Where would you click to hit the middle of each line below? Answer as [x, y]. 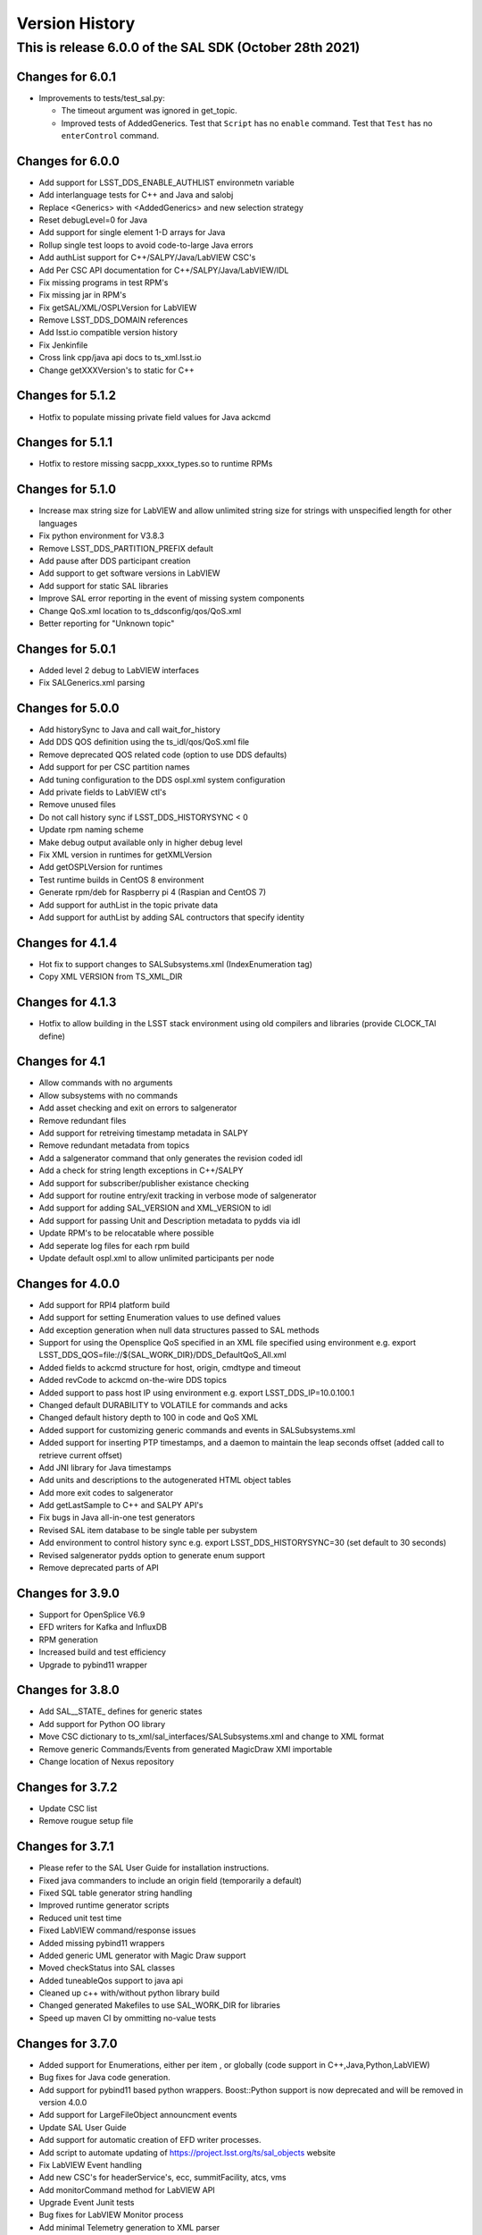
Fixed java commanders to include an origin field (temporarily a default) [170, 1880]
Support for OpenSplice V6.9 [92, 1615]
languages [58, 523]
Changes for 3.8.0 [68, 1690]
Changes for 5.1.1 [65, 443]
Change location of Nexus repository [106, 1761]
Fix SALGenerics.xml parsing [92, 683]
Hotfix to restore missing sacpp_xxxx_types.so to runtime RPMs [156, 464]
